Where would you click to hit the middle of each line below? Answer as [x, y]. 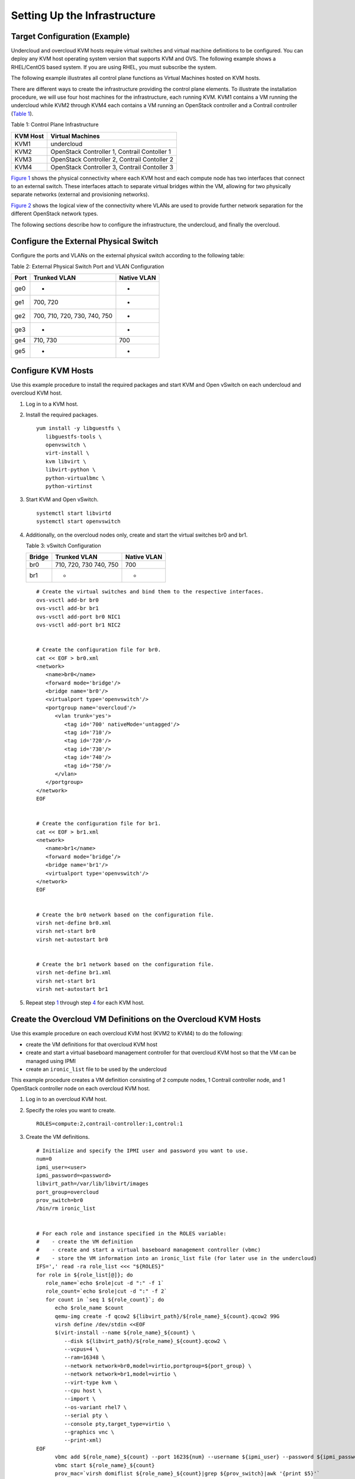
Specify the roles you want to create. [71, 1110]
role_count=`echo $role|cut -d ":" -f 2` [106, 1291]
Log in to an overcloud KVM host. [67, 1099]
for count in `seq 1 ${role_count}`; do [105, 1299]
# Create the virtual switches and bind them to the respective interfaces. [150, 592]
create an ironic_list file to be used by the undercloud [96, 1069]
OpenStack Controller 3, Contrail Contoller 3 [112, 167]
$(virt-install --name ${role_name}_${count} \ [125, 1333]
